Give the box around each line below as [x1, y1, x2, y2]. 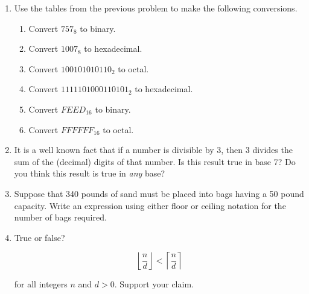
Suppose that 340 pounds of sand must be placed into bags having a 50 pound [14, 187, 304, 199]
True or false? [14, 231, 65, 243]
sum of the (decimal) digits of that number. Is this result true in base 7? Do [14, 155, 296, 167]
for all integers [14, 278, 68, 290]
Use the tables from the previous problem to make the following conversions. [14, 2, 298, 14]
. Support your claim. [114, 278, 194, 290]
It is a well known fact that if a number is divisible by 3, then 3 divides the [14, 143, 293, 156]
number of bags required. [14, 211, 107, 224]
